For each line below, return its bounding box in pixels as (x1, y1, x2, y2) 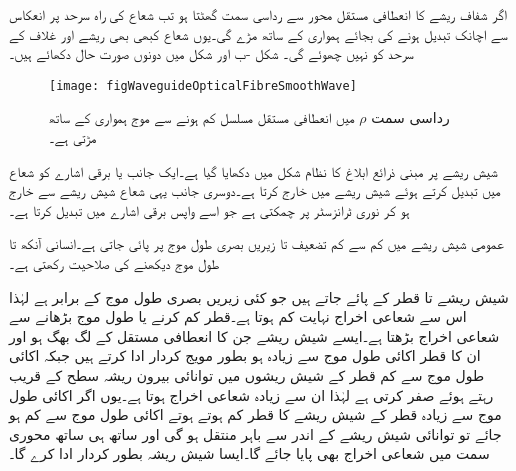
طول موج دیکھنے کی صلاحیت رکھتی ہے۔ (9, 253, 220, 273)
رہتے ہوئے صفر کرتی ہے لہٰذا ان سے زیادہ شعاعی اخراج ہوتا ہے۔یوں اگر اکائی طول (9, 384, 494, 405)
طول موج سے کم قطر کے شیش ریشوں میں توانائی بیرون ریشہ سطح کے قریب (9, 364, 485, 385)
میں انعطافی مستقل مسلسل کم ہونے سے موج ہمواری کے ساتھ (49, 107, 355, 128)
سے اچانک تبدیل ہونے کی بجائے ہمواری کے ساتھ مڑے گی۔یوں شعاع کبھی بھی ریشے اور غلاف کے (9, 23, 508, 44)
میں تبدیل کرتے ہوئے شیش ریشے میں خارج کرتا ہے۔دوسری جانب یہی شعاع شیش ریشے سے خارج (9, 180, 501, 201)
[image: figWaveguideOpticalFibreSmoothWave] (49, 78, 357, 93)
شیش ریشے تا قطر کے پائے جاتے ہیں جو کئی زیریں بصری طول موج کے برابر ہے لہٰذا (9, 286, 509, 307)
